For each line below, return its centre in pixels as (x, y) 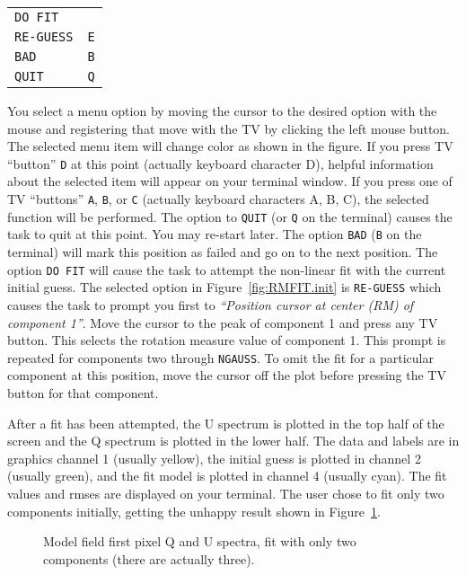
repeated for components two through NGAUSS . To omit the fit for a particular (220, 357)
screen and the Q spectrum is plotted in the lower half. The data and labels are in (233, 441)
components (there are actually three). (149, 558)
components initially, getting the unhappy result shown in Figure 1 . (194, 511)
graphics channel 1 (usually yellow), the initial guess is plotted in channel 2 (214, 458)
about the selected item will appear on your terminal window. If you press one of (230, 181)
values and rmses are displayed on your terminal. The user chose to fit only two (226, 493)
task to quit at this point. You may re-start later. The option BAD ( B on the (215, 234)
